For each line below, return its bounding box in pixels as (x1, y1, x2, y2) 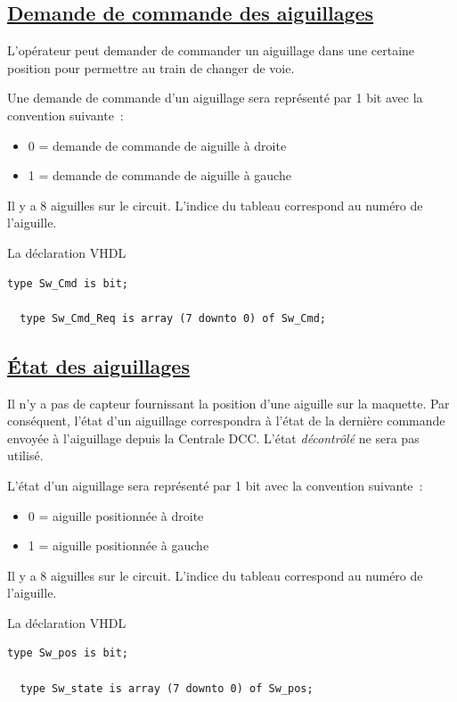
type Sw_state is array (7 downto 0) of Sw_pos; (20, 681, 314, 695)
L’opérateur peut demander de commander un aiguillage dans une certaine (7, 41, 415, 60)
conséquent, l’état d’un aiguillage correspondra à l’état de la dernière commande (7, 411, 445, 430)
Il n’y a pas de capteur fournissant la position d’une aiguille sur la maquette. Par (7, 393, 450, 412)
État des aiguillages (7, 351, 190, 379)
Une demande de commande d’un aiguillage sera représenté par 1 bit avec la (7, 88, 423, 107)
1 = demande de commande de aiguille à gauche (28, 166, 291, 185)
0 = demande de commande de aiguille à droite (28, 136, 287, 154)
